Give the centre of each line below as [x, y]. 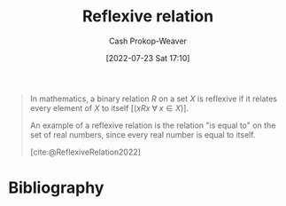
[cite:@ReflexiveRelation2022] [85, 152]
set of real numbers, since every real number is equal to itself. [143, 134]
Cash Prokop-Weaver [148, 41]
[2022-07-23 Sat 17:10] [148, 58]
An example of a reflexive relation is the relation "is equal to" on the [153, 125]
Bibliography [56, 188]
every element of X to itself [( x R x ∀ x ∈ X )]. [109, 107]
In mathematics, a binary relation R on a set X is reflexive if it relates [154, 99]
